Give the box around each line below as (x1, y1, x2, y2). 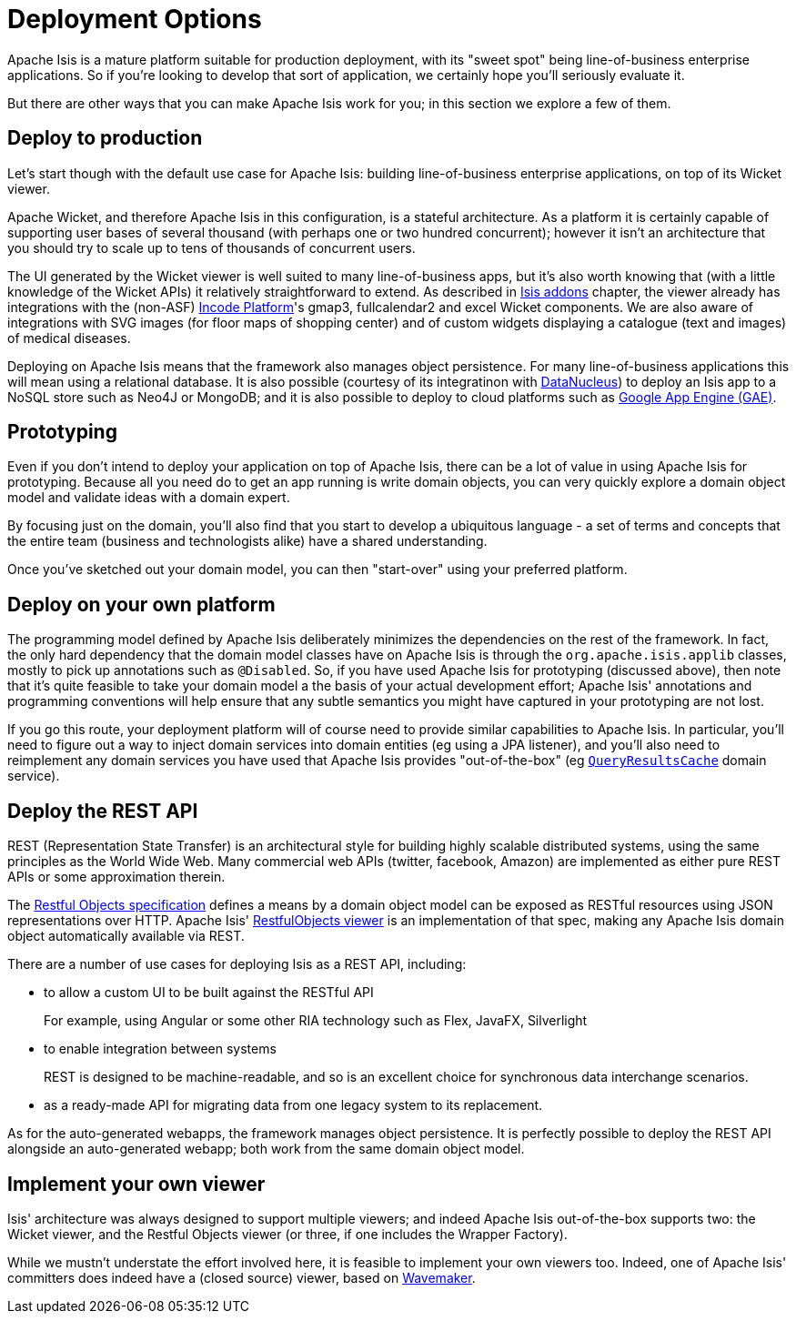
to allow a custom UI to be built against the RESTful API (44, 984, 374, 1001)
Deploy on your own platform (7, 592, 276, 616)
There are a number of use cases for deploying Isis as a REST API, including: (7, 956, 467, 973)
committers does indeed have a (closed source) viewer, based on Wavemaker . (7, 1269, 476, 1286)
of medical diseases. (7, 329, 131, 346)
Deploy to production (7, 126, 203, 150)
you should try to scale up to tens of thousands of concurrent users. (7, 239, 416, 256)
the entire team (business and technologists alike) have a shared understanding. (7, 533, 488, 550)
